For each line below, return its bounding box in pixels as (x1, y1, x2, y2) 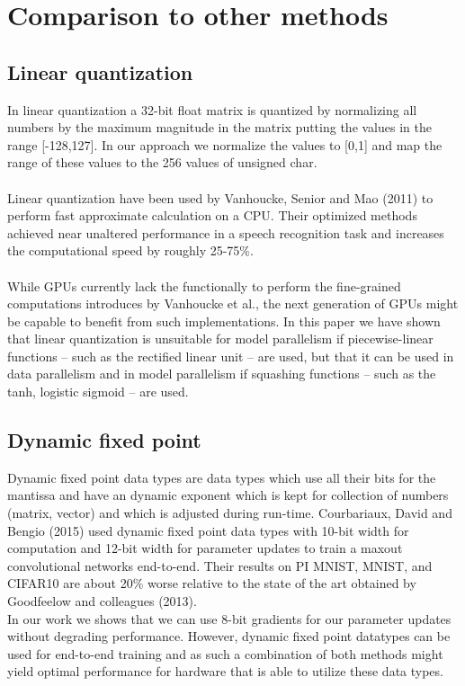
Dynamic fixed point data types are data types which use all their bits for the (7, 468, 436, 486)
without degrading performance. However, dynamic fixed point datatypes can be (7, 627, 451, 646)
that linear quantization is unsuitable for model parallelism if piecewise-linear (7, 329, 434, 348)
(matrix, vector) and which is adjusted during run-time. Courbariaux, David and (7, 503, 452, 522)
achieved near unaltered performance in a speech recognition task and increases (7, 223, 444, 242)
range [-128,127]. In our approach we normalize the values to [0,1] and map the (7, 135, 443, 154)
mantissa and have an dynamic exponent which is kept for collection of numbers (7, 486, 449, 504)
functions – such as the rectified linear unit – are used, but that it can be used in (7, 346, 454, 365)
